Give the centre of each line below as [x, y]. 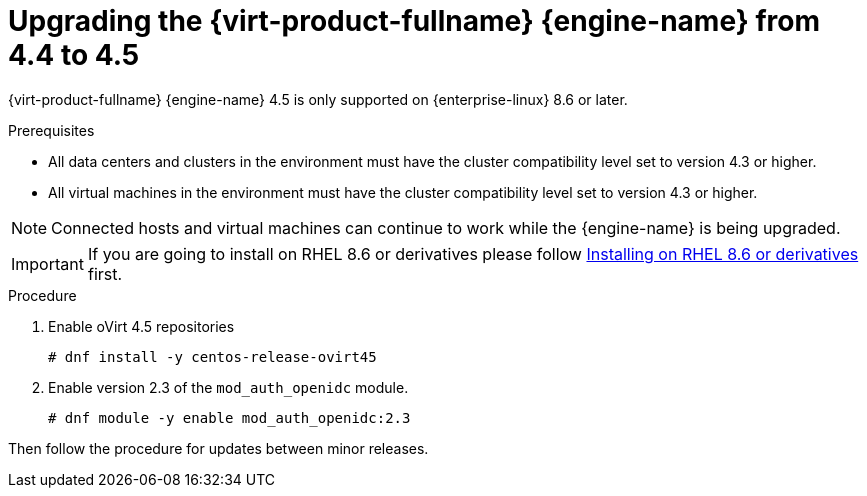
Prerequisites [51, 130]
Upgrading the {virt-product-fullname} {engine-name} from [414, 21]
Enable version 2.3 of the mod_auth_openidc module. [228, 387]
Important [47, 263]
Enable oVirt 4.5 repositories [141, 326]
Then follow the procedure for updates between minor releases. [218, 448]
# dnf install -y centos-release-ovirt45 [212, 356]
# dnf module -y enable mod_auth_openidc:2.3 [229, 417]
